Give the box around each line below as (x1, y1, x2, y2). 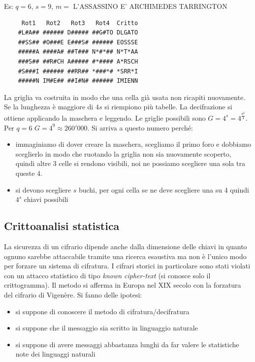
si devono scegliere (15, 184, 71, 195)
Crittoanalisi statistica (4, 218, 120, 233)
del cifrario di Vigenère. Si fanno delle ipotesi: (4, 289, 142, 299)
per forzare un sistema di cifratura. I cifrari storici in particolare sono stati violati (4, 261, 251, 271)
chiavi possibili (24, 194, 68, 204)
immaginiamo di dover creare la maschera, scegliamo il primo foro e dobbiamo (15, 139, 252, 149)
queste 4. (15, 167, 42, 178)
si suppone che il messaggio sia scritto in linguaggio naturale (15, 323, 198, 333)
